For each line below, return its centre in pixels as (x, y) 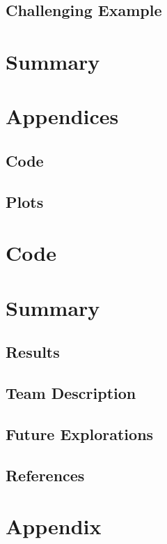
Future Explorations (80, 433)
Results (33, 352)
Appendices (62, 116)
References (45, 475)
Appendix (54, 526)
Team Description (71, 393)
